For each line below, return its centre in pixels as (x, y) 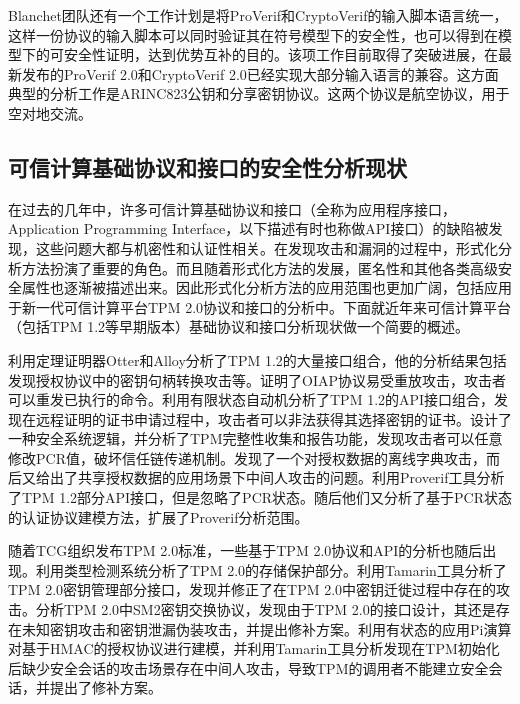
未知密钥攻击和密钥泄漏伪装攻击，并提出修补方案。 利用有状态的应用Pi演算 (266, 628)
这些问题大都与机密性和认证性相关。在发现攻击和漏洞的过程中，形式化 (266, 247)
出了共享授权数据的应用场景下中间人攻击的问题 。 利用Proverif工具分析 (277, 477)
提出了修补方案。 (105, 687)
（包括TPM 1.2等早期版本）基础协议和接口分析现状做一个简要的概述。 (239, 326)
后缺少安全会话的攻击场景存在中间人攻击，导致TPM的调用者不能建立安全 (248, 667)
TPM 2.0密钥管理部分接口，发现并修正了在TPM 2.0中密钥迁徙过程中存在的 (252, 589)
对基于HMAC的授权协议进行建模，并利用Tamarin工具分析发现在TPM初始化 (254, 648)
